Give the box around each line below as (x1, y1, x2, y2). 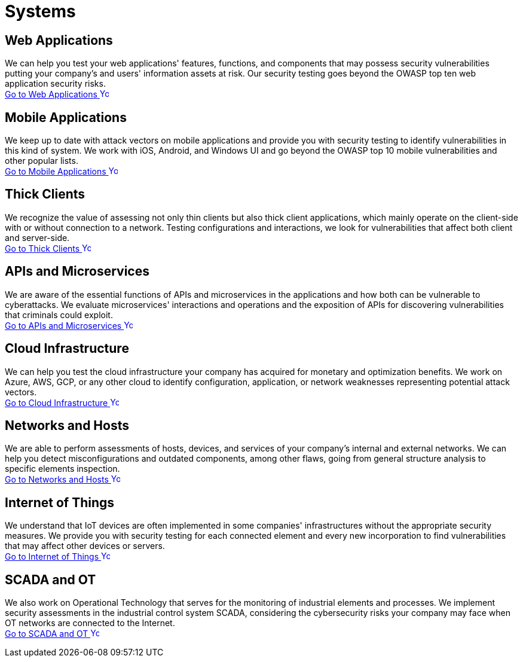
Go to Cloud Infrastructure (5, 397, 108, 408)
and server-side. (5, 232, 70, 243)
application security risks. (5, 78, 106, 89)
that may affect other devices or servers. (5, 541, 165, 551)
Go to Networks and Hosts (5, 474, 109, 485)
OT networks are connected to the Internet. (5, 618, 175, 629)
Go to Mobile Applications (5, 166, 106, 177)
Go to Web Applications (5, 89, 97, 100)
